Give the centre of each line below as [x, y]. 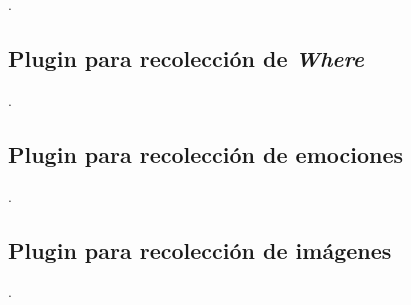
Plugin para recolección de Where [186, 57]
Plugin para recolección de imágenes [200, 249]
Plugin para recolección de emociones [206, 153]
